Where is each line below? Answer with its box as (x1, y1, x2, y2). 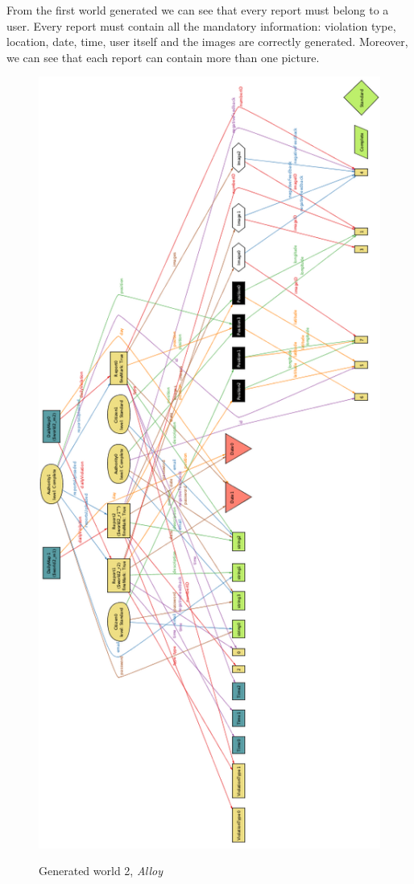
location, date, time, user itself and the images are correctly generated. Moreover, (6, 33, 408, 50)
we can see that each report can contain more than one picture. (6, 48, 320, 65)
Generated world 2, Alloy (39, 862, 163, 879)
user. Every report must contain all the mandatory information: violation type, (6, 17, 396, 34)
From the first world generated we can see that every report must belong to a (6, 2, 389, 18)
